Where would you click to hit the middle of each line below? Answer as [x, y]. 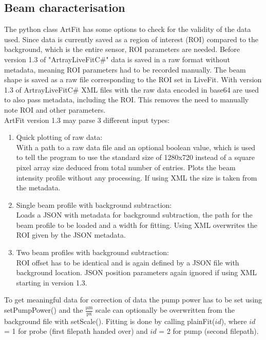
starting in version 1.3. [52, 282]
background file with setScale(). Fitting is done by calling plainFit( [110, 321]
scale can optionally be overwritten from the [165, 310]
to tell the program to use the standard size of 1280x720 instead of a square [135, 157]
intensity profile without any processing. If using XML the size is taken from [137, 177]
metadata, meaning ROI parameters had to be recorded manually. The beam [125, 69]
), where [234, 321]
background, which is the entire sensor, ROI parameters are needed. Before [122, 49]
